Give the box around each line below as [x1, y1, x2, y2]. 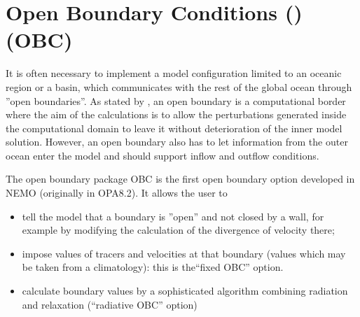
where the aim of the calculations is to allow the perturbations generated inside [6, 107, 347, 122]
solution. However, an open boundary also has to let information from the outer [6, 134, 348, 149]
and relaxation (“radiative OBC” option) [22, 297, 198, 311]
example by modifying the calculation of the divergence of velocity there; [22, 223, 335, 237]
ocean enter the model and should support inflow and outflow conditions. [6, 148, 319, 162]
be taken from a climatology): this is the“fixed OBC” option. [22, 260, 284, 274]
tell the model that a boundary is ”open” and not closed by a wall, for [22, 209, 324, 223]
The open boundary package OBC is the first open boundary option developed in [6, 171, 355, 186]
